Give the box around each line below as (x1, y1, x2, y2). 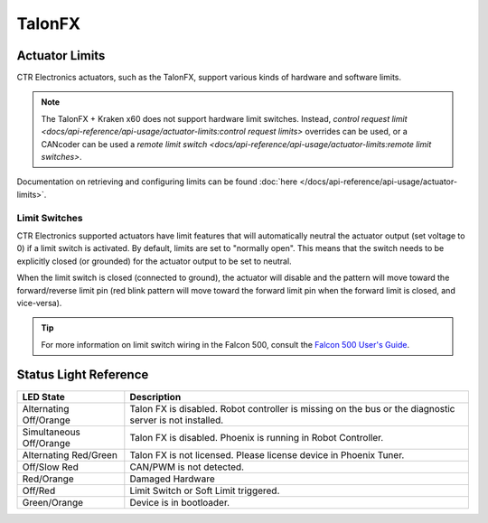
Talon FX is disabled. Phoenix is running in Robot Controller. (129, 431, 384, 444)
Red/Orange (22, 472, 74, 485)
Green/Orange (22, 496, 84, 509)
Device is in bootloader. (129, 496, 230, 509)
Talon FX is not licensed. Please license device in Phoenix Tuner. (129, 448, 405, 461)
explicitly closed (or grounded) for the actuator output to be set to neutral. (16, 256, 293, 266)
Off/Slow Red (22, 461, 79, 473)
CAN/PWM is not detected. (129, 461, 244, 473)
